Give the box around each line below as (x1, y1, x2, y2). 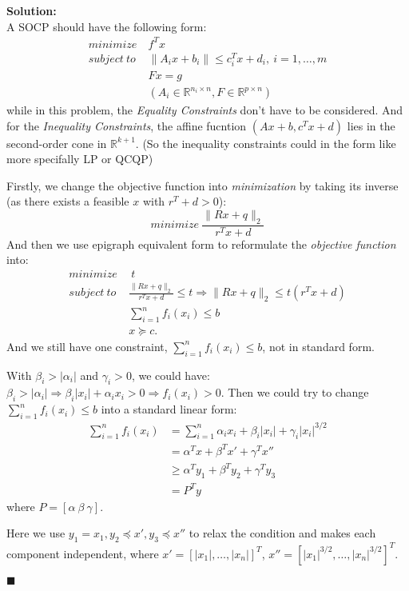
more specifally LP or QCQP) (6, 150, 153, 167)
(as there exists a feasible (6, 193, 129, 210)
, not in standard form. (262, 337, 375, 354)
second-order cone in (6, 134, 107, 151)
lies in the (347, 117, 395, 134)
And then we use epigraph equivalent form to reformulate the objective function (6, 235, 396, 252)
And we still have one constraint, (6, 337, 168, 354)
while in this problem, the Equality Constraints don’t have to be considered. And (6, 102, 403, 118)
